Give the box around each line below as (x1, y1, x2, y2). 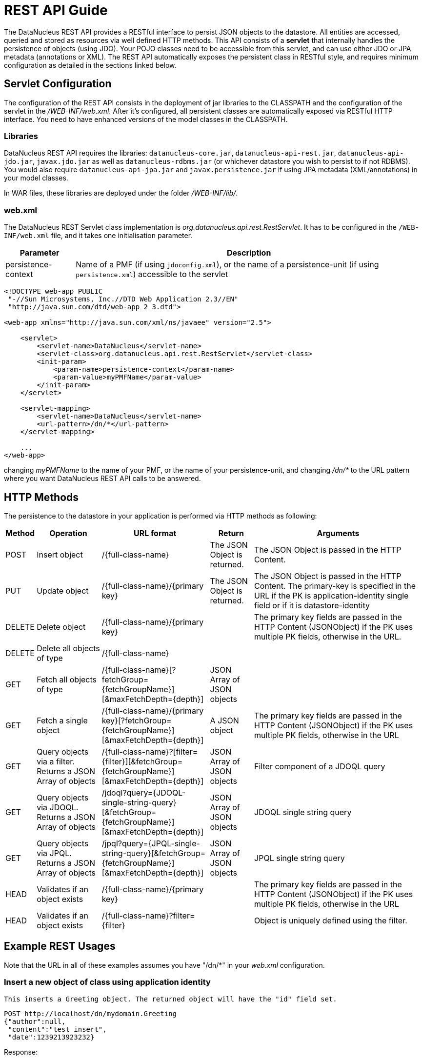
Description (226, 248, 271, 258)
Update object (37, 585, 89, 596)
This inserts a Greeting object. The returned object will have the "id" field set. (4, 995, 337, 1003)
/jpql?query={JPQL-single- (101, 838, 200, 848)
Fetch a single (37, 715, 88, 725)
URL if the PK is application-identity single (254, 590, 409, 600)
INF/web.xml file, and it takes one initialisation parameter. (4, 231, 193, 240)
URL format (134, 528, 177, 538)
